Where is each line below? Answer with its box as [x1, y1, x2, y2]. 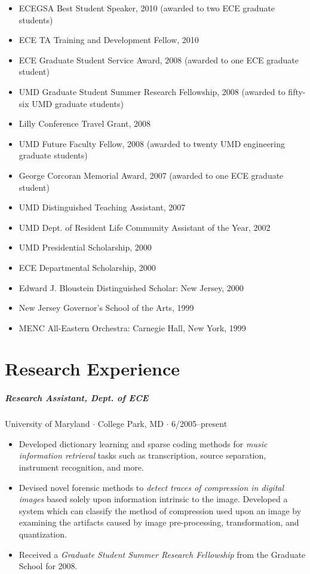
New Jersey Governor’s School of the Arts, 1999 [19, 301, 194, 314]
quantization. [19, 527, 67, 540]
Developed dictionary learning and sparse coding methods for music [19, 437, 268, 450]
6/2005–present [171, 417, 228, 430]
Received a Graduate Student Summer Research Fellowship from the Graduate [19, 548, 306, 560]
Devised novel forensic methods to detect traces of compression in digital [19, 481, 284, 493]
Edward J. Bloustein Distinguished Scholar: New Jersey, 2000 [19, 281, 244, 294]
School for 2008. [19, 560, 78, 572]
